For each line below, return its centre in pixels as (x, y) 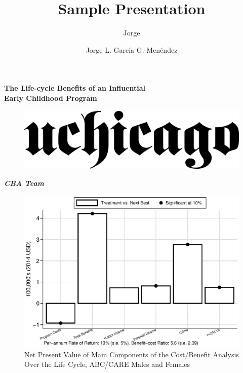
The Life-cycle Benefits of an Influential (75, 88)
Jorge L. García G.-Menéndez (132, 49)
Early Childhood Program (51, 98)
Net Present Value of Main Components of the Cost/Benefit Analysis (132, 354)
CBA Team (24, 183)
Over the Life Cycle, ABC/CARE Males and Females (107, 364)
